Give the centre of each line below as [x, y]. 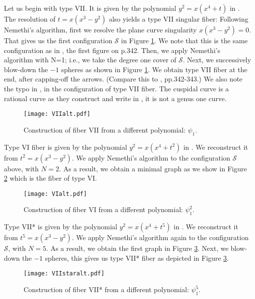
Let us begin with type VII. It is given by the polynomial [90, 8]
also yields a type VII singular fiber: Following [179, 19]
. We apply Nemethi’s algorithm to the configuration [151, 157]
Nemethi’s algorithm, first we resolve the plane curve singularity [100, 29]
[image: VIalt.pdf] [55, 194]
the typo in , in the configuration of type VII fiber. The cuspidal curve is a [116, 88]
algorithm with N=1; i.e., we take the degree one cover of [90, 60]
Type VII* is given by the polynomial [61, 227]
